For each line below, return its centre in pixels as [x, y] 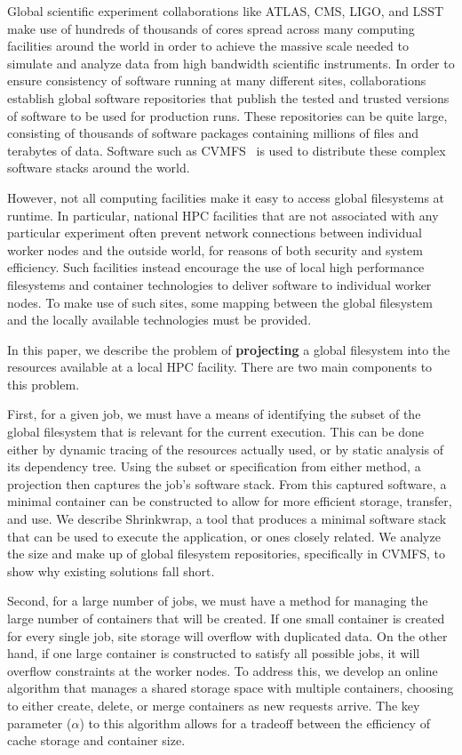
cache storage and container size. [96, 740]
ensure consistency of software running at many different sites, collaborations [217, 80]
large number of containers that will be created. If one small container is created [226, 618]
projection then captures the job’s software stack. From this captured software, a [227, 483]
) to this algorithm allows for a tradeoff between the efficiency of [255, 723]
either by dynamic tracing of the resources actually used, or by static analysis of [226, 449]
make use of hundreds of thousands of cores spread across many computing [211, 28]
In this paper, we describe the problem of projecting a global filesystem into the [229, 349]
